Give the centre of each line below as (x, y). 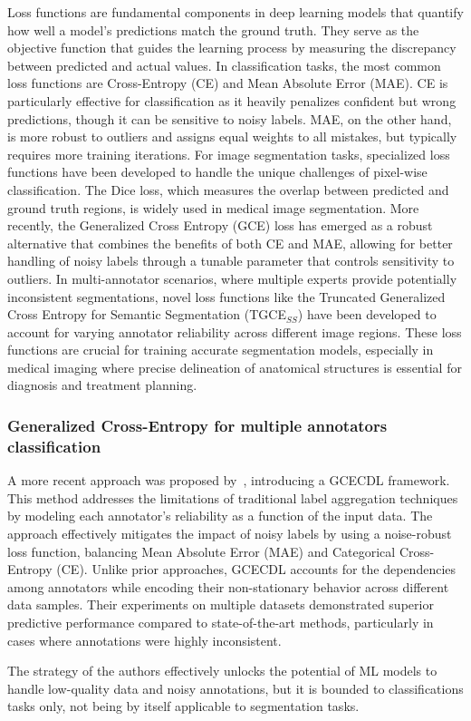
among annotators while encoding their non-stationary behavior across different (228, 586)
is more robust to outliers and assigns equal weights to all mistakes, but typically (232, 136)
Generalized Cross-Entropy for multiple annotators (197, 425)
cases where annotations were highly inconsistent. (144, 640)
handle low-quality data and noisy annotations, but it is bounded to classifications (235, 688)
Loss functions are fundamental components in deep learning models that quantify (235, 12)
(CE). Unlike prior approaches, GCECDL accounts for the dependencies (256, 569)
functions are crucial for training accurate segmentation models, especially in (221, 350)
